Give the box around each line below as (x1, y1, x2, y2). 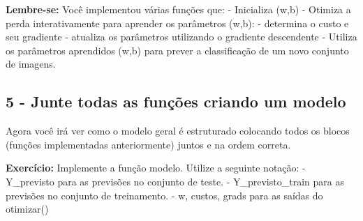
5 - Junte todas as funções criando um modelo (6, 91, 346, 112)
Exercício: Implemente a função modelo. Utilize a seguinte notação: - (6, 160, 306, 175)
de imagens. (6, 56, 56, 71)
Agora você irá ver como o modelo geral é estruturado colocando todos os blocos (6, 123, 350, 138)
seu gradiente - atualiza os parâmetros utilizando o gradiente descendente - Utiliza (6, 29, 357, 44)
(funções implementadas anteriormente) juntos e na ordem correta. (6, 137, 291, 151)
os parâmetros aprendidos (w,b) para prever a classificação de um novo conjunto (6, 43, 349, 57)
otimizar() (6, 201, 49, 216)
